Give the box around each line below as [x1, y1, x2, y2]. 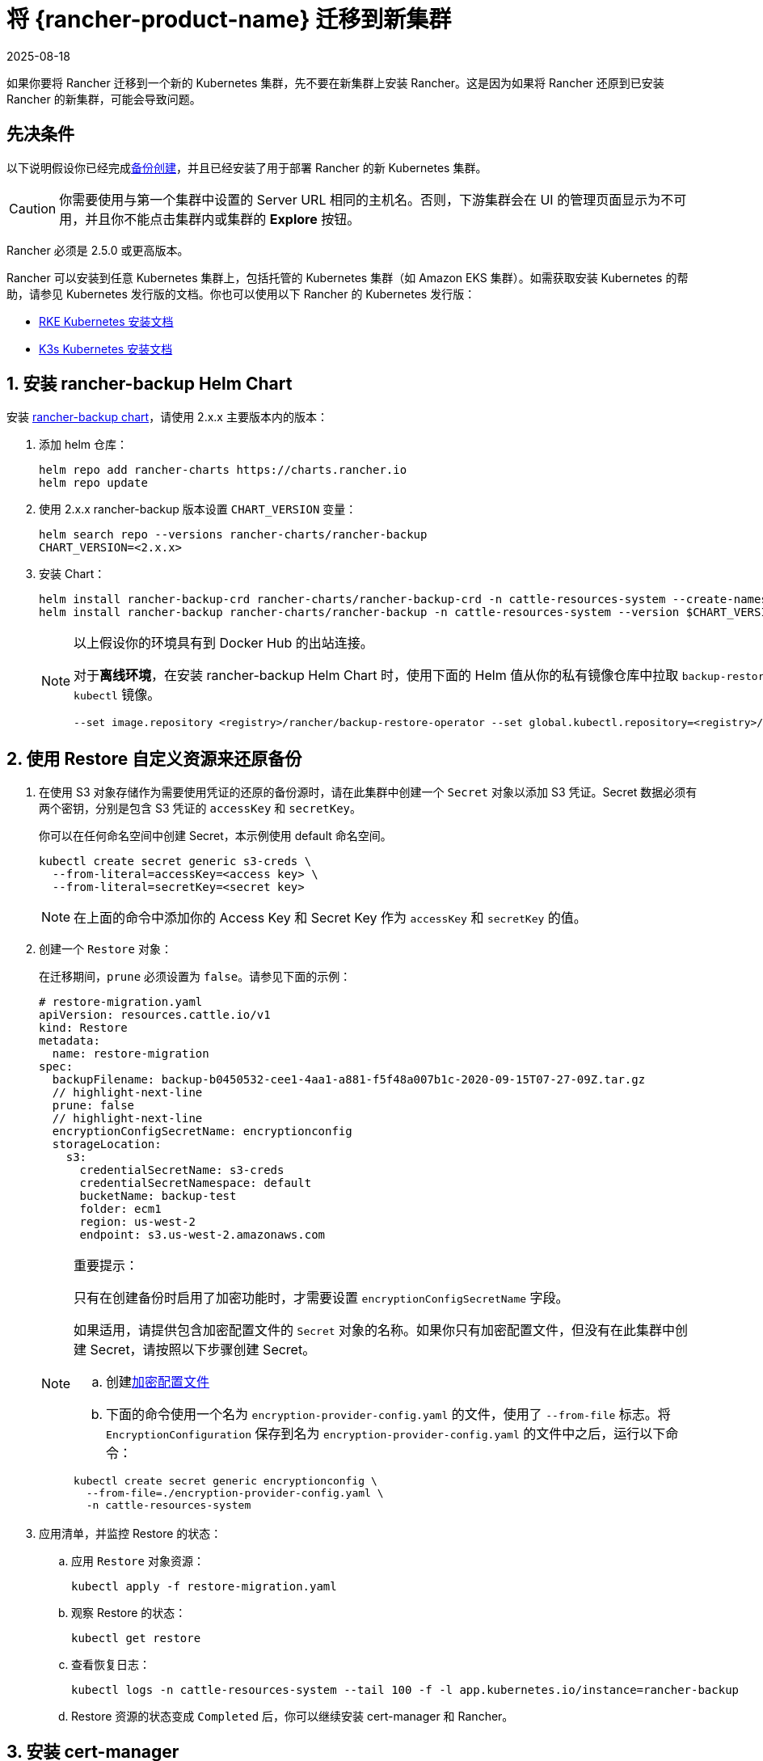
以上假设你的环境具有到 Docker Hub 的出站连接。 [74, 635, 373, 652]
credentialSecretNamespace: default [79, 1176, 312, 1190]
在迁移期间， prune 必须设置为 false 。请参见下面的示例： [39, 969, 352, 984]
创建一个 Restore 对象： [39, 942, 172, 957]
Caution [9, 200, 57, 217]
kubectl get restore [71, 1632, 201, 1645]
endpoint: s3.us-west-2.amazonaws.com [79, 1228, 326, 1242]
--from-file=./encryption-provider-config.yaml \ [86, 1487, 384, 1500]
